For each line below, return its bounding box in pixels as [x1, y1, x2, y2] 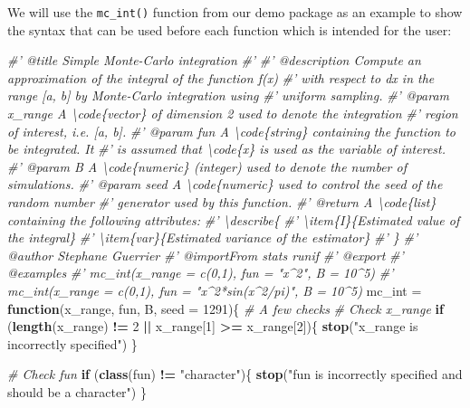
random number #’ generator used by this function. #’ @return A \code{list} [7, 193, 436, 211]
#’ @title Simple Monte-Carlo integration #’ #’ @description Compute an [7, 51, 421, 70]
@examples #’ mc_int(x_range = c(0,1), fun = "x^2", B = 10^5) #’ [7, 263, 394, 282]
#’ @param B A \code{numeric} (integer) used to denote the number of [7, 157, 407, 176]
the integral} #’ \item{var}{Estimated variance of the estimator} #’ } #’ [7, 228, 418, 247]
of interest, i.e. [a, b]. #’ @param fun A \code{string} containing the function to [7, 121, 456, 140]
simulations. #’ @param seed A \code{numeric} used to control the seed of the [7, 175, 443, 194]
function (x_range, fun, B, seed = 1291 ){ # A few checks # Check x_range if [7, 299, 444, 318]
